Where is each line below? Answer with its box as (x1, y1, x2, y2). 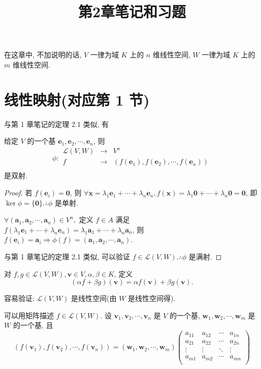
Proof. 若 (4, 187, 32, 198)
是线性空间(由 (71, 293, 117, 304)
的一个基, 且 (13, 320, 53, 330)
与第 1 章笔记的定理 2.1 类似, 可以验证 (4, 251, 130, 262)
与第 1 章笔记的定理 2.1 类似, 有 (4, 118, 109, 129)
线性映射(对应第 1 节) (4, 89, 150, 110)
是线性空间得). (128, 293, 176, 304)
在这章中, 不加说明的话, (4, 49, 82, 60)
